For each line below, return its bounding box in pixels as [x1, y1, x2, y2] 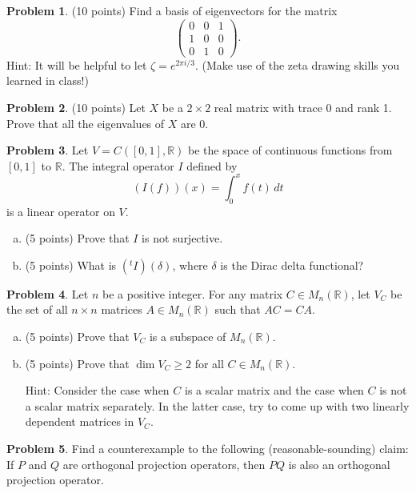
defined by [186, 157, 238, 174]
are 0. [181, 114, 209, 131]
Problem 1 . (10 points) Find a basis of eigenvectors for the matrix [6, 2, 338, 18]
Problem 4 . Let [6, 285, 89, 302]
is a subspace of [149, 327, 226, 344]
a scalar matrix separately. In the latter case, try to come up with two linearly [25, 397, 410, 414]
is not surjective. [142, 230, 223, 246]
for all [194, 355, 224, 371]
